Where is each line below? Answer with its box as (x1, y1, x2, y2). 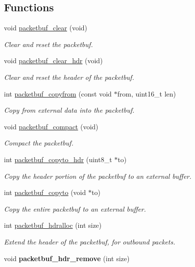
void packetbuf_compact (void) (4, 121, 98, 131)
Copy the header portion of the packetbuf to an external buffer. (4, 170, 192, 181)
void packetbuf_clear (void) (4, 23, 88, 33)
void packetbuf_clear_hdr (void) (4, 55, 103, 66)
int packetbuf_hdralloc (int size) (4, 220, 102, 230)
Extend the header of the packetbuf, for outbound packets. (4, 236, 175, 246)
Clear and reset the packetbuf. (4, 39, 93, 49)
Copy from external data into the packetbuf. (4, 105, 135, 115)
